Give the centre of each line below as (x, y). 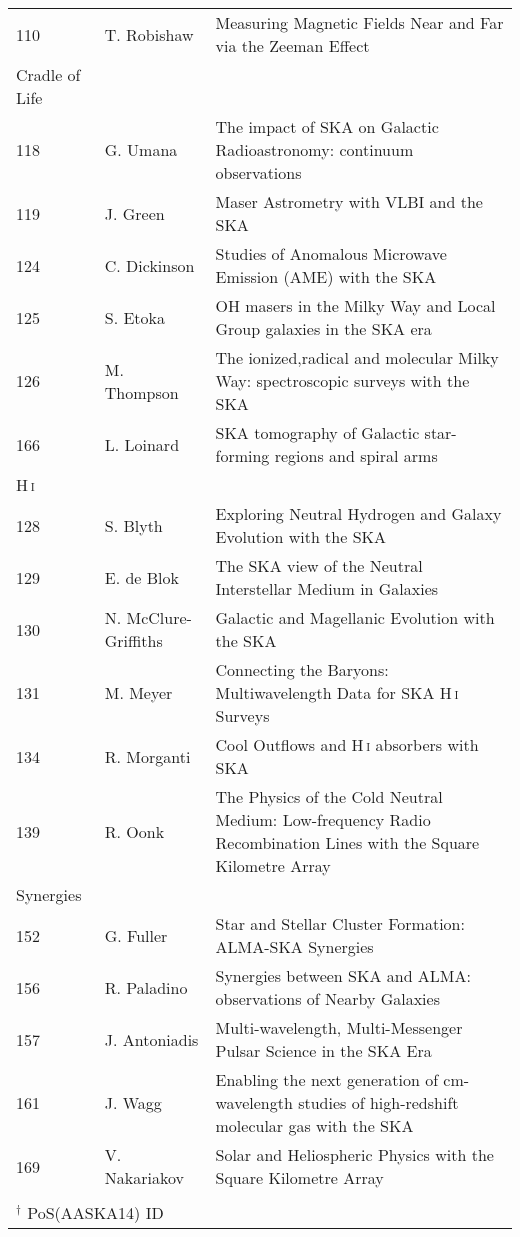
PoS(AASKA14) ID (95, 1212)
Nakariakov (144, 1177)
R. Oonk (134, 831)
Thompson (141, 392)
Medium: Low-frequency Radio (323, 819)
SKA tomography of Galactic (317, 432)
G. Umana (141, 149)
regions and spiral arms (356, 455)
